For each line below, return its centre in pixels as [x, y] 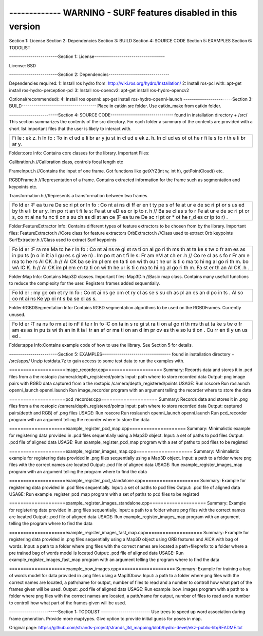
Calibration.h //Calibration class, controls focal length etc [66, 162]
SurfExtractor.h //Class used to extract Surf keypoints [63, 240]
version [25, 26]
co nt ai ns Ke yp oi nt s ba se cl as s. [54, 299]
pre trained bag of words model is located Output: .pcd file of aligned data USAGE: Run [96, 553]
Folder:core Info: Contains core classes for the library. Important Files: [79, 153]
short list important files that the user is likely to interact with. [70, 129]
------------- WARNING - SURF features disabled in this [123, 13]
